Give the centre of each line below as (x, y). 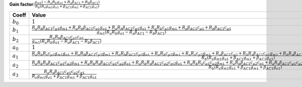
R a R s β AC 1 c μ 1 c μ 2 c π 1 (64, 72)
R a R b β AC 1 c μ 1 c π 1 (67, 37)
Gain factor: (22, 4)
